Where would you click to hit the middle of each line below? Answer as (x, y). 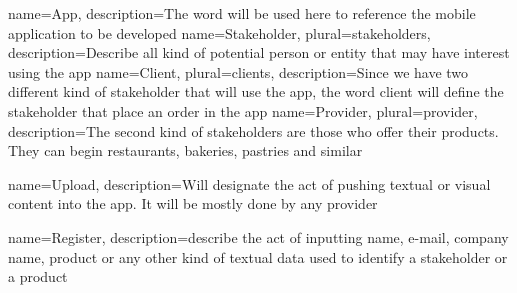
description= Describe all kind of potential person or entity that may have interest (259, 52)
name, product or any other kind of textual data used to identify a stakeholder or (258, 256)
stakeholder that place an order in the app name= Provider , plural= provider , (243, 110)
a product (38, 276)
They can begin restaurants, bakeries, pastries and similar (185, 150)
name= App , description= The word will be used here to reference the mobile (242, 13)
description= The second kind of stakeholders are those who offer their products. (253, 130)
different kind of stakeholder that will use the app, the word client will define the (256, 91)
